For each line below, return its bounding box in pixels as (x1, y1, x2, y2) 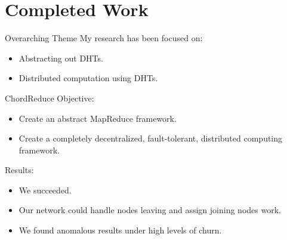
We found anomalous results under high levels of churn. (18, 224, 222, 236)
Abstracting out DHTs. (18, 51, 103, 64)
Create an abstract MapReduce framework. (18, 112, 177, 124)
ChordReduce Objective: (5, 91, 94, 104)
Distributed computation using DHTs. (18, 72, 158, 84)
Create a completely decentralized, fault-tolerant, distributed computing (18, 132, 283, 144)
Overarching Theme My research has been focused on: (5, 32, 203, 44)
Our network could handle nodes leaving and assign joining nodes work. (18, 204, 281, 216)
